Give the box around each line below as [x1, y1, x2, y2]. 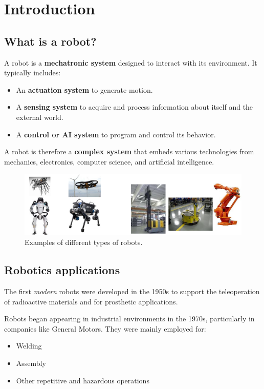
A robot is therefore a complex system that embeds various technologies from [4, 146, 254, 157]
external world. [16, 111, 63, 122]
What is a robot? [4, 33, 97, 49]
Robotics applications [4, 262, 120, 278]
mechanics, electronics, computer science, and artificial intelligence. [4, 156, 214, 167]
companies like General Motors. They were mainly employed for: [4, 323, 206, 334]
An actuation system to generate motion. [16, 84, 153, 95]
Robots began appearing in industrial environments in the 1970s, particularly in [4, 313, 255, 324]
